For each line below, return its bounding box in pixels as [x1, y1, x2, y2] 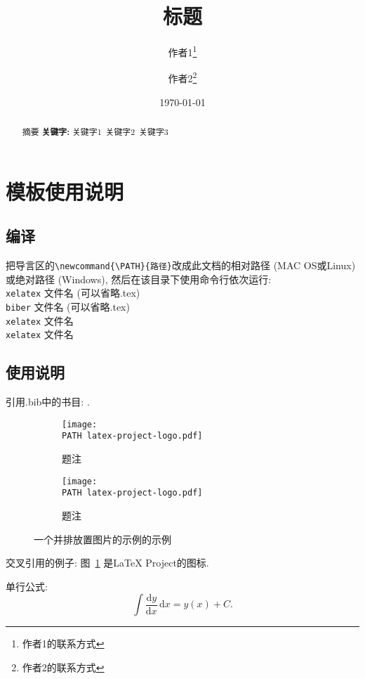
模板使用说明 [6, 176, 124, 205]
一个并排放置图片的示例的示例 [34, 531, 171, 546]
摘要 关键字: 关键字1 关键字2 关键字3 [22, 126, 168, 138]
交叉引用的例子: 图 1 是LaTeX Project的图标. [6, 555, 209, 570]
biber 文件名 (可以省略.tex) [6, 299, 130, 313]
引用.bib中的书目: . [6, 394, 90, 409]
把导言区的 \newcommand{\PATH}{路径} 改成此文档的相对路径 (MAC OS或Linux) [6, 258, 356, 273]
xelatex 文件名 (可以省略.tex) [6, 285, 140, 300]
